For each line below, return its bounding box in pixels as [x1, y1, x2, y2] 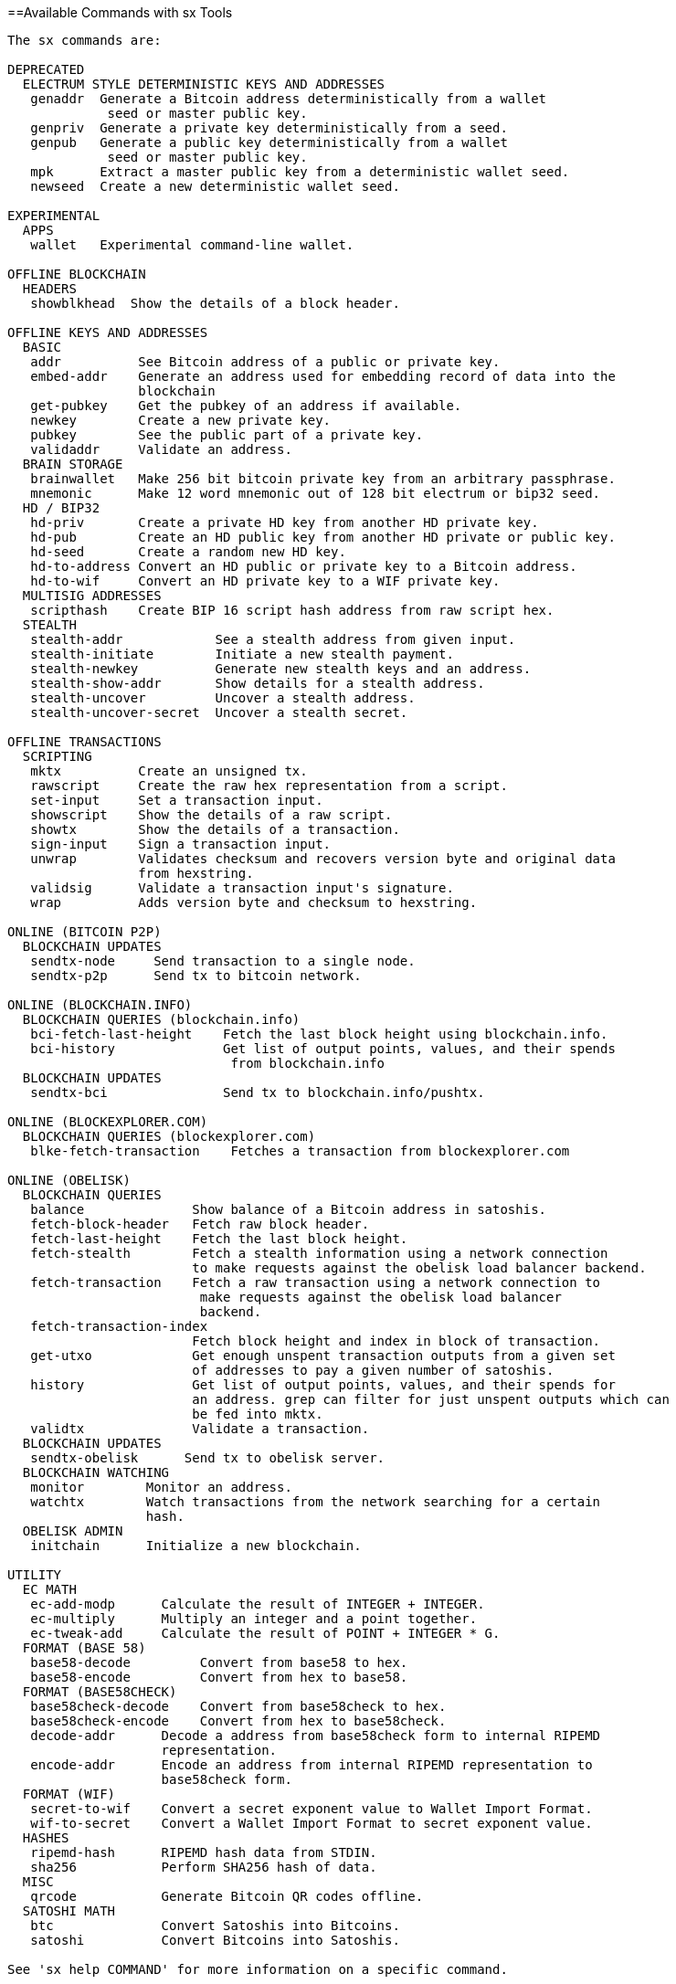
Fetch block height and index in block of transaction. [192, 1334, 601, 1348]
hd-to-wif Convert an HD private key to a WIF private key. [30, 574, 501, 588]
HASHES [22, 1831, 69, 1845]
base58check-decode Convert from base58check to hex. [30, 1699, 447, 1714]
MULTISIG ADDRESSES [22, 588, 162, 603]
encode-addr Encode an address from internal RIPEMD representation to [30, 1757, 593, 1772]
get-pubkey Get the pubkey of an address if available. [30, 398, 462, 413]
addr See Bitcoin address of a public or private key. [30, 354, 501, 369]
